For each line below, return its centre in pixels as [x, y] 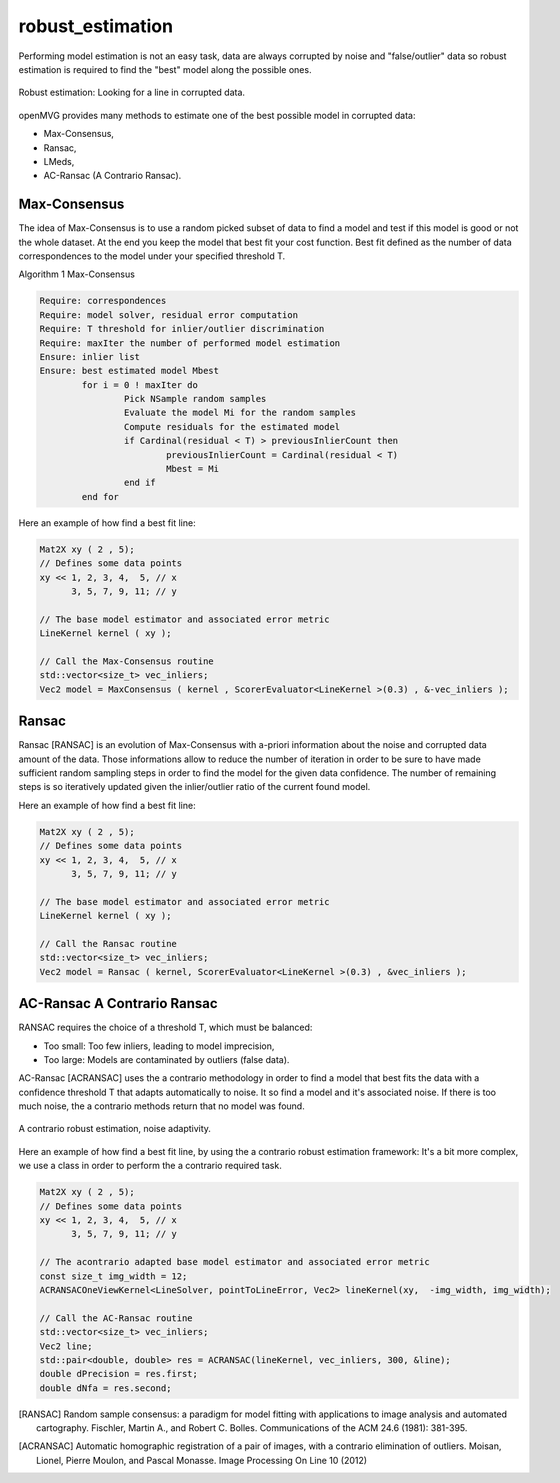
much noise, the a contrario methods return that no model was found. [161, 1106]
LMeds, [59, 161]
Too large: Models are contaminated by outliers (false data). [166, 1059]
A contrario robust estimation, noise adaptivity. [115, 1129]
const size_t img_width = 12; [113, 1276]
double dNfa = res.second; [105, 1388]
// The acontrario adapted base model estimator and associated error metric [234, 1262]
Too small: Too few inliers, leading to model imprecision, [159, 1046]
